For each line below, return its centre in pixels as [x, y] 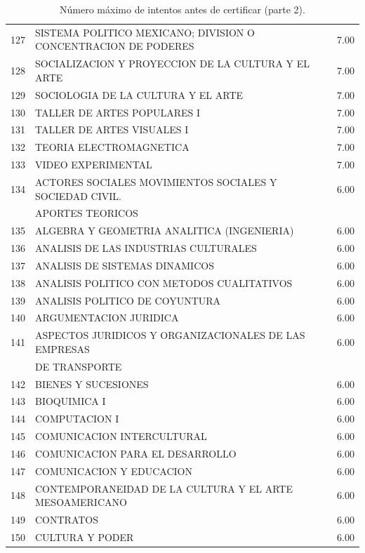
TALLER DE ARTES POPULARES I [118, 112]
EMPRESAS [62, 348]
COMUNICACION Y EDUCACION [114, 471]
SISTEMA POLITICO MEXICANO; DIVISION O [145, 32]
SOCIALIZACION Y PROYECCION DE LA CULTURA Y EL [173, 64]
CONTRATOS [67, 520]
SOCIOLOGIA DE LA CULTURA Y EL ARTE [139, 94]
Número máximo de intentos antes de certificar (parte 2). [182, 9]
